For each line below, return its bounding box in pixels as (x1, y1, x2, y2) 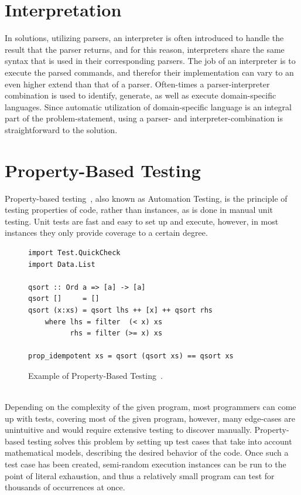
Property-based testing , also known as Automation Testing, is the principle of (5, 192, 288, 204)
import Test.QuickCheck (28, 248, 121, 257)
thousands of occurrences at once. (5, 481, 125, 493)
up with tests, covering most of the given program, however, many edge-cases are (5, 412, 295, 424)
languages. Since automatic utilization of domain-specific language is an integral (5, 100, 292, 113)
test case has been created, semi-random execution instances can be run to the (5, 458, 286, 470)
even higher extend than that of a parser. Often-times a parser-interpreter (5, 77, 270, 90)
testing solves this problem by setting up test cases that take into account (27, 435, 292, 447)
